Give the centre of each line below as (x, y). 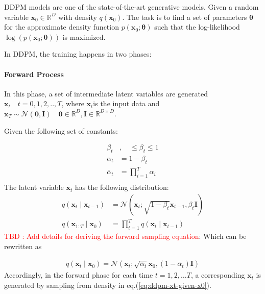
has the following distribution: (122, 187)
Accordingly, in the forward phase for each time (79, 275)
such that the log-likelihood (197, 27)
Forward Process (34, 74)
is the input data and (126, 103)
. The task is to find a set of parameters (185, 17)
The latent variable (34, 187)
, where (73, 103)
